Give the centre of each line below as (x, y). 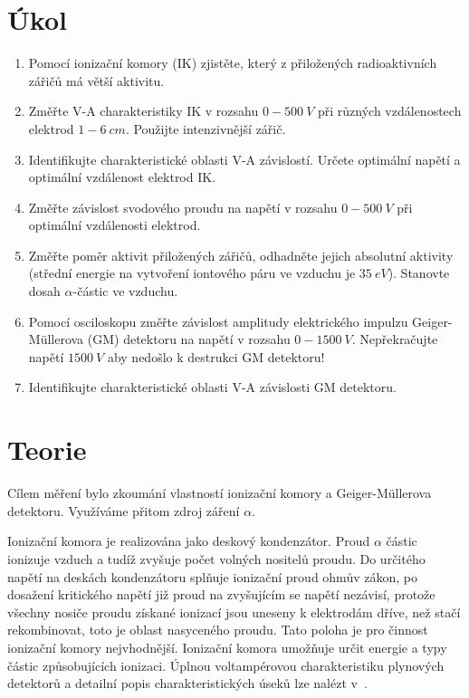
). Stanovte (419, 273)
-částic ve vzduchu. (125, 291)
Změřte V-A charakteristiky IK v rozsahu (144, 111)
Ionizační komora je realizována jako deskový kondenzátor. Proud (189, 541)
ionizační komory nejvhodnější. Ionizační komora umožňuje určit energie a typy (227, 647)
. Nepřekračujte (395, 339)
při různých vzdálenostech (389, 111)
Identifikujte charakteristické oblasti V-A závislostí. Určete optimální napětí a (244, 159)
